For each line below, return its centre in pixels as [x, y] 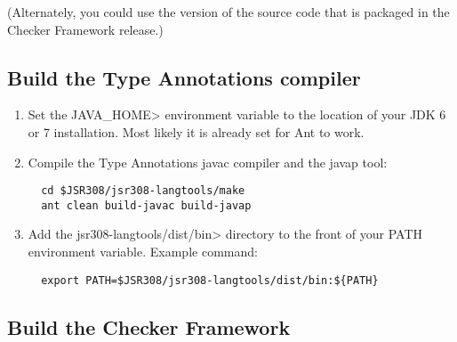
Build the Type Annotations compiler [184, 77]
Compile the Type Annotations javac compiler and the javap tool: [208, 162]
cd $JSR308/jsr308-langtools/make [143, 191]
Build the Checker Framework [149, 326]
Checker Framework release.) [85, 29]
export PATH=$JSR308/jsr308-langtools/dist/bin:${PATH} [210, 280]
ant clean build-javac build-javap [146, 205]
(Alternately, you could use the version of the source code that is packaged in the [228, 12]
